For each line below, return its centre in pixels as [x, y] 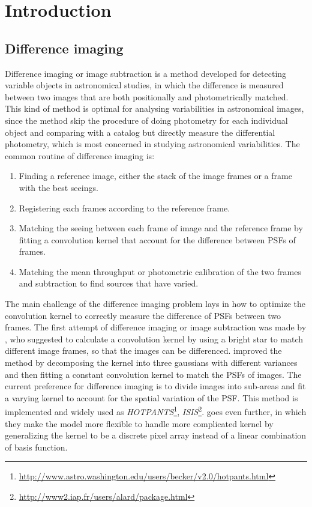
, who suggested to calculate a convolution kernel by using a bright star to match [154, 339]
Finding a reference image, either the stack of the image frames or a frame [155, 176]
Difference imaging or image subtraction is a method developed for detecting [146, 73]
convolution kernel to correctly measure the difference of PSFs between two [143, 315]
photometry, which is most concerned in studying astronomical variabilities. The [152, 144]
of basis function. [36, 447]
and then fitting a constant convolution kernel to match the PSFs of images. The [153, 374]
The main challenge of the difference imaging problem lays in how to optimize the [155, 304]
